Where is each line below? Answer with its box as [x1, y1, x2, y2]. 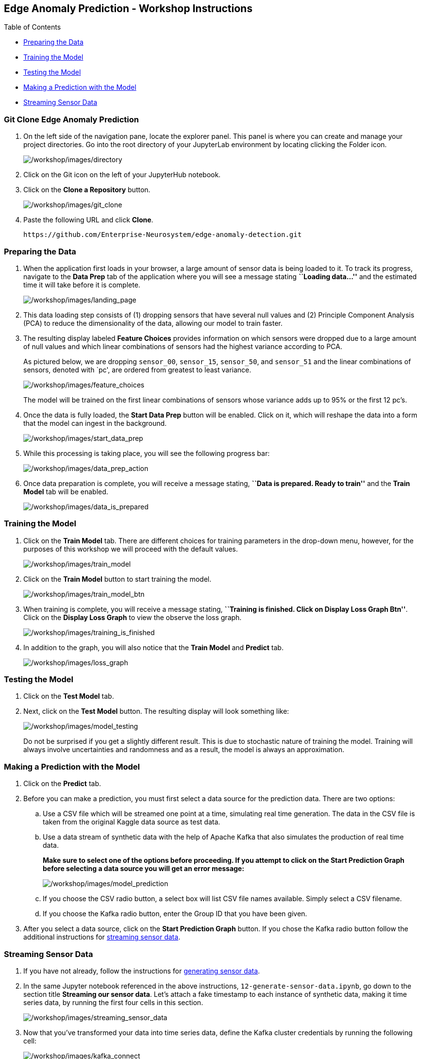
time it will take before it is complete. [23, 280, 140, 289]
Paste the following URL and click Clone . [23, 216, 153, 224]
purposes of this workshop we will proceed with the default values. [23, 544, 238, 553]
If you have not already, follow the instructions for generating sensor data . [23, 966, 260, 975]
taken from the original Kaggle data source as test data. [43, 818, 220, 826]
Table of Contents [4, 23, 61, 32]
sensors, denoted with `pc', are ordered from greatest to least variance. [23, 365, 252, 374]
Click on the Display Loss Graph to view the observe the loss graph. [23, 613, 242, 622]
